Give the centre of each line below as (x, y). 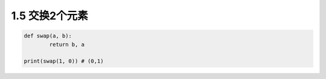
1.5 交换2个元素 (50, 16)
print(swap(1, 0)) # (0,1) (64, 61)
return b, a (67, 44)
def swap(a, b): (48, 36)
